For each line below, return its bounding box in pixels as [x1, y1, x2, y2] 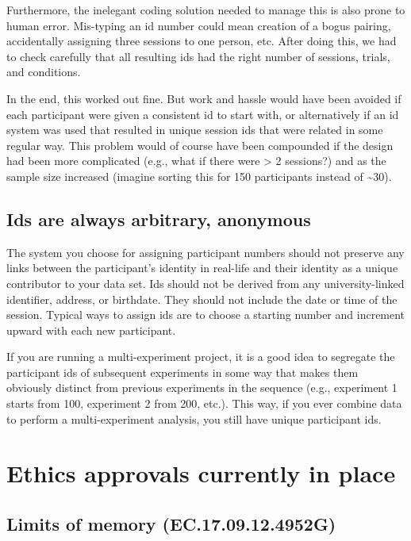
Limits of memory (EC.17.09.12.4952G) [6, 512, 336, 536]
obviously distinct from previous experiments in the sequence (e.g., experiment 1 [6, 379, 398, 396]
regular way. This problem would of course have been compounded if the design [6, 136, 394, 153]
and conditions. [6, 63, 81, 80]
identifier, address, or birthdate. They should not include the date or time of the [6, 290, 398, 307]
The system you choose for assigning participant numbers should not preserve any [6, 244, 405, 260]
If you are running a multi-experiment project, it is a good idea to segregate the [6, 348, 395, 365]
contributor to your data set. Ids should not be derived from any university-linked [6, 274, 405, 291]
